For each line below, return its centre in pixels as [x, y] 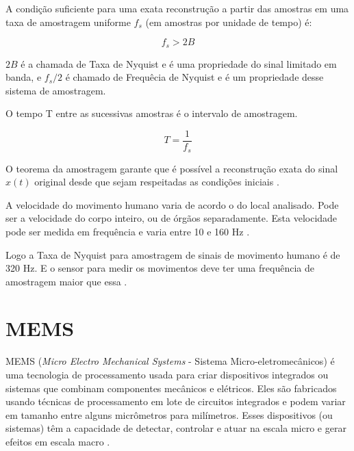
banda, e [24, 77]
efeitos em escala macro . [58, 441]
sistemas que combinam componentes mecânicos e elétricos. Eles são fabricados [171, 388]
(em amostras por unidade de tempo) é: [229, 22]
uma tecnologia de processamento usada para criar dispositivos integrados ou [167, 374]
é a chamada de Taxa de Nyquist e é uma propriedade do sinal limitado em [179, 63]
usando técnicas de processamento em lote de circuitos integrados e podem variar [176, 401]
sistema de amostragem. [56, 90]
